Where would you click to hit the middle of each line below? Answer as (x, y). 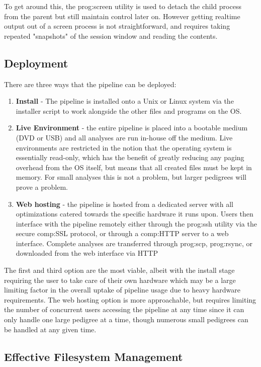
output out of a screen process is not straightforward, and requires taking (117, 26)
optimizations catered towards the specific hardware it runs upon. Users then (135, 214)
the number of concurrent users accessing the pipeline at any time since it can (124, 309)
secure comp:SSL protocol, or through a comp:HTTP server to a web (122, 233)
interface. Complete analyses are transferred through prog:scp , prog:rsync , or (134, 243)
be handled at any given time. (50, 329)
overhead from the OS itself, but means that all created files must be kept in (134, 167)
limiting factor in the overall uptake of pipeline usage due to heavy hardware (122, 290)
